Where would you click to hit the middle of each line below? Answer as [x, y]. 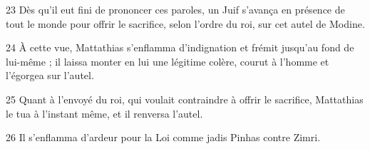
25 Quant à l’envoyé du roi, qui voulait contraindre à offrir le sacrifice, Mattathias [185, 99]
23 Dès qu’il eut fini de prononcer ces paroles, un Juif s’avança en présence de [175, 9]
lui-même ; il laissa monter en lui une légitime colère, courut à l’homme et [168, 61]
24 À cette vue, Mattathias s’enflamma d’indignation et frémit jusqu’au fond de [180, 47]
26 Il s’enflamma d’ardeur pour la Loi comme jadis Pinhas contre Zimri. [163, 137]
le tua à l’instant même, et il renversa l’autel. [104, 113]
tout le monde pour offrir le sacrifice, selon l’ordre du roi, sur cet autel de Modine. [185, 23]
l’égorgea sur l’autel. [50, 75]
